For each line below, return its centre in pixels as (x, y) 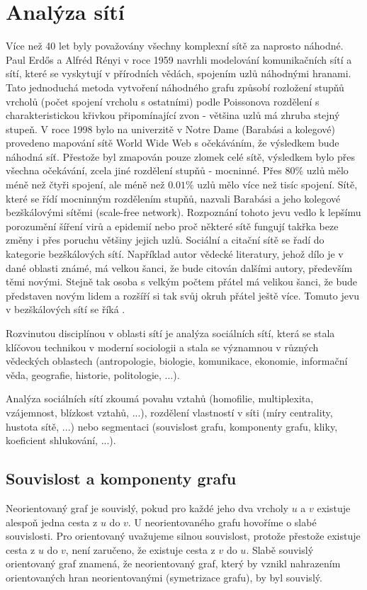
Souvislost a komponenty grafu (121, 478)
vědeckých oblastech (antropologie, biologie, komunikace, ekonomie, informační (177, 361)
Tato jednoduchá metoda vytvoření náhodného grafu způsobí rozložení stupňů (175, 87)
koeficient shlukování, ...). (61, 440)
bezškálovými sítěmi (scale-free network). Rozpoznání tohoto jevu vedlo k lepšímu (183, 212)
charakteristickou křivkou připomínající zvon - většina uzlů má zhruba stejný (173, 115)
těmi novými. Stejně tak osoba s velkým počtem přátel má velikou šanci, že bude (182, 282)
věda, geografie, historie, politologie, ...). (93, 374)
